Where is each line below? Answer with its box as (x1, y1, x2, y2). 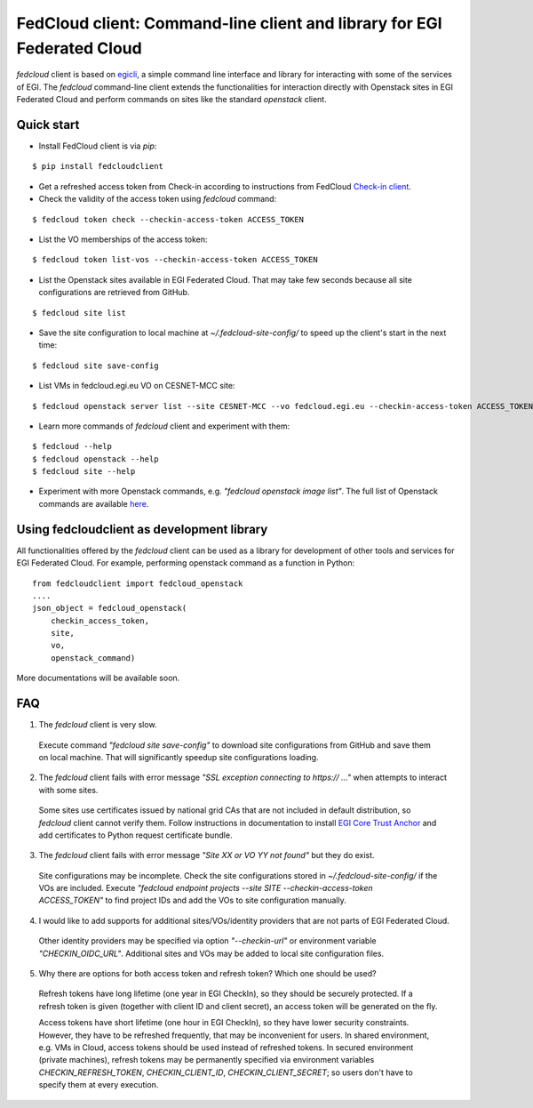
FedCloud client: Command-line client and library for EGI (16, 13, 443, 33)
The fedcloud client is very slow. (38, 719, 157, 730)
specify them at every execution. (38, 1080, 159, 1090)
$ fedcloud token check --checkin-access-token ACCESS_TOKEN (32, 214, 304, 224)
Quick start (16, 116, 80, 132)
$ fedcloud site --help (32, 467, 136, 477)
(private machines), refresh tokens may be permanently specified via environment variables (38, 1055, 375, 1065)
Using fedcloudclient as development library (16, 521, 268, 537)
